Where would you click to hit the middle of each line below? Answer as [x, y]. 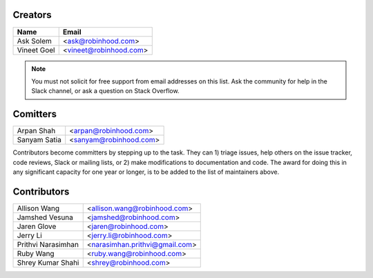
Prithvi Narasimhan [48, 244]
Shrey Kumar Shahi [48, 262]
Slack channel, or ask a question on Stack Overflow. [105, 91]
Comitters [35, 114]
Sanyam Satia [39, 140]
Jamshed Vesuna [45, 217]
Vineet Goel [36, 50]
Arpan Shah [36, 131]
